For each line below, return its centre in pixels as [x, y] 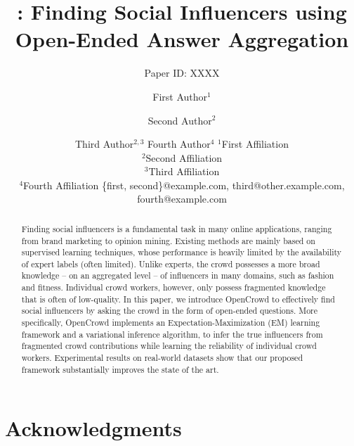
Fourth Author [179, 144]
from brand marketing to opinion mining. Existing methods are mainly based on [168, 240]
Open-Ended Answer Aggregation [182, 39]
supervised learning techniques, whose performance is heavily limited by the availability [182, 252]
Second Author [180, 120]
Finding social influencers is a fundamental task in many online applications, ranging [177, 228]
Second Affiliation [184, 157]
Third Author [105, 144]
